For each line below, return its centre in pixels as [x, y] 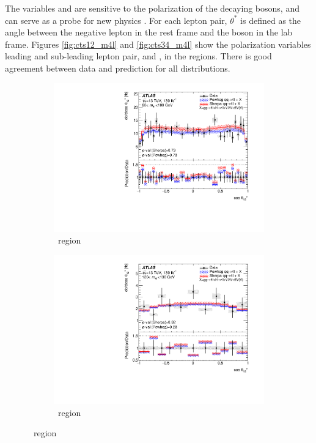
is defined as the [271, 20]
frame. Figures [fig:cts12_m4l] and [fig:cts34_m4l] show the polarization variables [158, 44]
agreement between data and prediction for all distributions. [118, 68]
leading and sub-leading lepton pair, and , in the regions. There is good [138, 56]
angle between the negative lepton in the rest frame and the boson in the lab [149, 32]
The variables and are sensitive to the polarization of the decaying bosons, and [152, 8]
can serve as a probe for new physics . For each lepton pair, [116, 20]
